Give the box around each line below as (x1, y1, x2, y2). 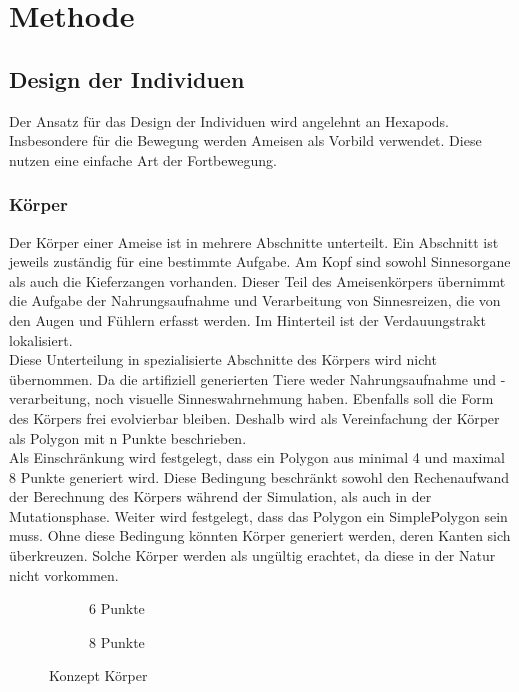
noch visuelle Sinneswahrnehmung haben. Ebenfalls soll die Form (95, 388, 494, 409)
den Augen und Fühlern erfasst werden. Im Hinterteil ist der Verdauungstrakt (9, 309, 486, 330)
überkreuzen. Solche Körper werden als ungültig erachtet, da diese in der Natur (9, 545, 496, 566)
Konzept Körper (49, 665, 148, 686)
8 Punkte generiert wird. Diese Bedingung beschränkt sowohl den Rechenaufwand (9, 466, 510, 487)
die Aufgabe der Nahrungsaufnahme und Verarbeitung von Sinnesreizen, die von (9, 290, 501, 311)
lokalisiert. (9, 329, 73, 350)
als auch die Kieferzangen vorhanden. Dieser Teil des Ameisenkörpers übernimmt (9, 270, 506, 291)
